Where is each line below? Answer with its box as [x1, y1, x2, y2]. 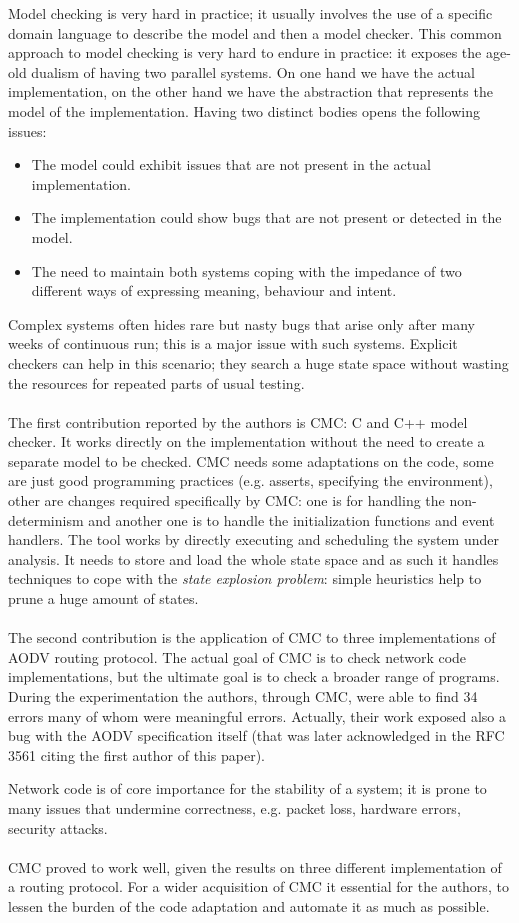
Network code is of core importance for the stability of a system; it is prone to [8, 778, 487, 799]
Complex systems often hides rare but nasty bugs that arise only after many [8, 313, 475, 334]
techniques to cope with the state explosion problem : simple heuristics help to [8, 568, 482, 589]
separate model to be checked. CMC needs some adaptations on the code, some [8, 450, 494, 471]
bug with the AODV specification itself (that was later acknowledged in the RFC [8, 725, 505, 746]
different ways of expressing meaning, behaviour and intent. [31, 280, 397, 301]
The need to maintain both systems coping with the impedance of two [31, 260, 462, 281]
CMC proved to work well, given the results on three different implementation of [8, 856, 502, 877]
